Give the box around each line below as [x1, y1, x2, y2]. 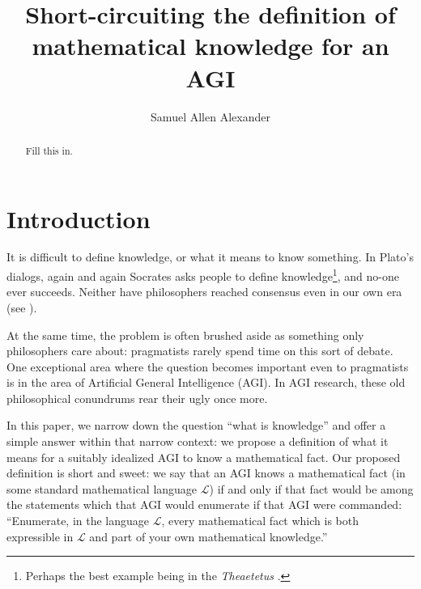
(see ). [6, 299, 37, 316]
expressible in [6, 528, 74, 545]
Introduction [6, 201, 151, 235]
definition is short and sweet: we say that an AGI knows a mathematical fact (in [6, 464, 406, 481]
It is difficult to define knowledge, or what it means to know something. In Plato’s [6, 248, 414, 265]
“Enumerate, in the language [6, 512, 150, 529]
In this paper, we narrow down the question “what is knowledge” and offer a [6, 417, 386, 434]
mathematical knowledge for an [32, 29, 389, 62]
